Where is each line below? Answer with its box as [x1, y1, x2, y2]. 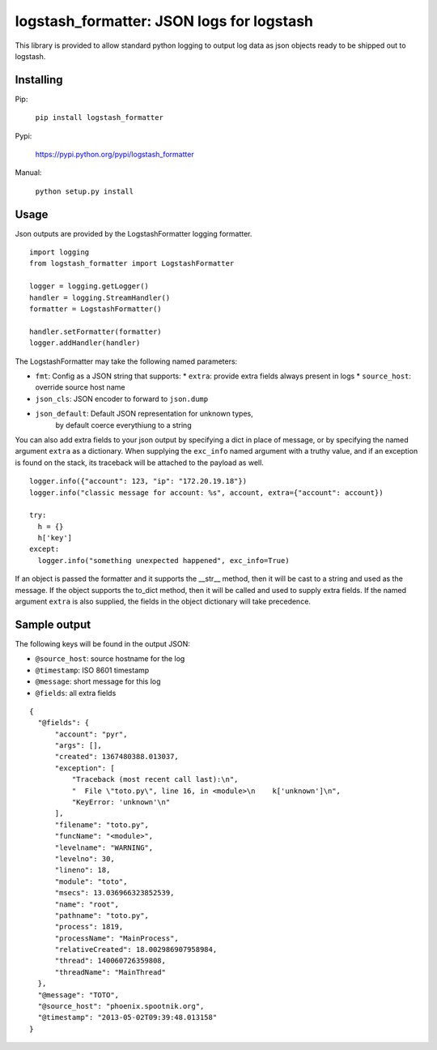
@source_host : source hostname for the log [35, 654, 185, 664]
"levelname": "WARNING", [54, 843, 154, 852]
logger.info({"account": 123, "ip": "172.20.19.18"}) [29, 476, 247, 486]
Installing [15, 73, 64, 87]
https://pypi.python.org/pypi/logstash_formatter [35, 150, 194, 160]
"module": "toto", [54, 877, 128, 886]
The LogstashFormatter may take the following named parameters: [15, 356, 238, 366]
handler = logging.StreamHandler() [29, 292, 171, 302]
